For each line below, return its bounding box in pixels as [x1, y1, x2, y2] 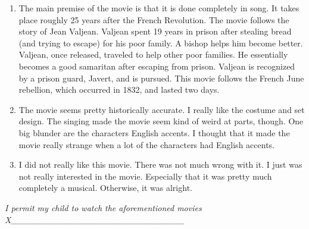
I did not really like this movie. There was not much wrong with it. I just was [18, 158, 302, 171]
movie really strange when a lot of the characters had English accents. [18, 138, 274, 150]
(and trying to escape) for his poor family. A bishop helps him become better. [18, 36, 303, 49]
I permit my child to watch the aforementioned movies [5, 201, 202, 214]
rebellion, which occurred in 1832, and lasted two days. [18, 83, 220, 96]
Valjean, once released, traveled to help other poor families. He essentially [18, 48, 288, 61]
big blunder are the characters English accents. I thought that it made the [18, 126, 290, 139]
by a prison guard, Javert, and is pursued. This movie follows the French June [18, 71, 304, 84]
